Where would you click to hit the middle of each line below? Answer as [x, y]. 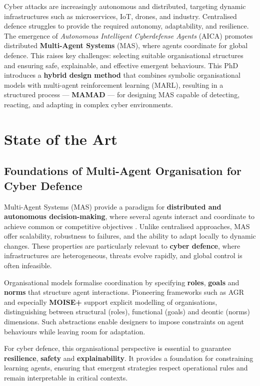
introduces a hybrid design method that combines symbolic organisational [122, 75]
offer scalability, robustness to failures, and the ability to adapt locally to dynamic [130, 236]
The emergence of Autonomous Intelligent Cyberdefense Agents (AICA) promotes [128, 35]
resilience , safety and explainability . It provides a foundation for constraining [129, 358]
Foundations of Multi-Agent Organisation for [123, 171]
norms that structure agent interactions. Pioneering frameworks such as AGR [124, 292]
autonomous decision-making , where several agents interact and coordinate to [129, 216]
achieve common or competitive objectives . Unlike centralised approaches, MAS [127, 226]
